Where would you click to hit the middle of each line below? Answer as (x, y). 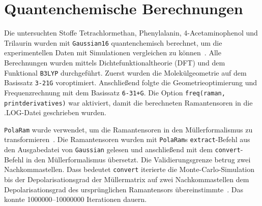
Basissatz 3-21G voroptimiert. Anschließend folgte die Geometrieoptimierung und (131, 82)
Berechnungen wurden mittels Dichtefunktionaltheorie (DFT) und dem (115, 62)
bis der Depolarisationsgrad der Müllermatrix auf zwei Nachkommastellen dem (127, 179)
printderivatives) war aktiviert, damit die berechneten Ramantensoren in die (128, 102)
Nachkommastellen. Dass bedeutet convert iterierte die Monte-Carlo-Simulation (129, 169)
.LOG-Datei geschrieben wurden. (55, 112)
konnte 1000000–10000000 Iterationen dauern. (76, 199)
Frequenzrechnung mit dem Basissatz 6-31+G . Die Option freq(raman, (115, 92)
